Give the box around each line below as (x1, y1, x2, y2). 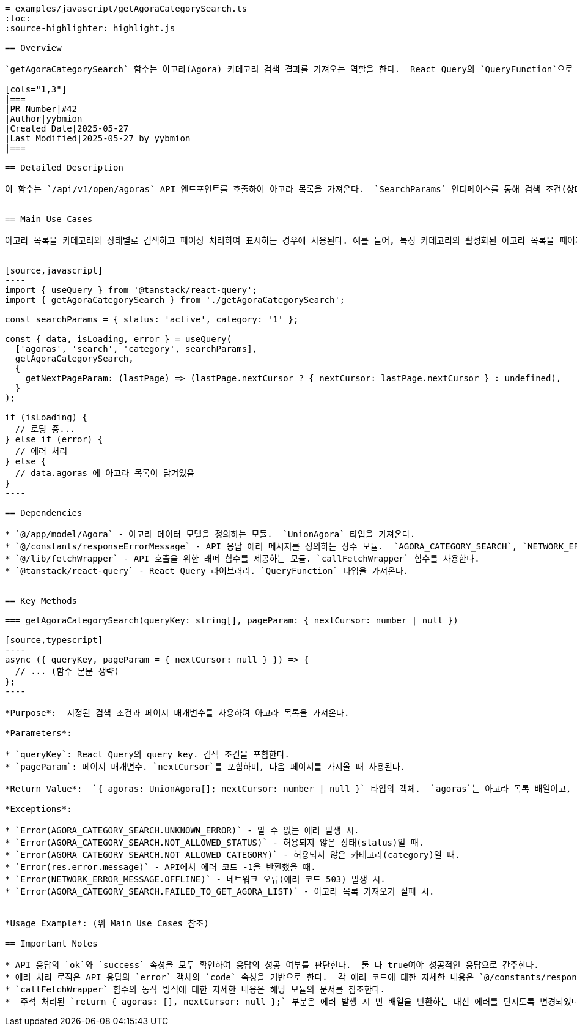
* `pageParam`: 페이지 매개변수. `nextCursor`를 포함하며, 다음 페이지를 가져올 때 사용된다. (5, 762, 406, 772)
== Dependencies (5, 508, 83, 518)
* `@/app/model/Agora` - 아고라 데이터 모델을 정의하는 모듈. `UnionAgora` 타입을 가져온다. (5, 529, 416, 539)
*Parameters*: (5, 728, 72, 738)
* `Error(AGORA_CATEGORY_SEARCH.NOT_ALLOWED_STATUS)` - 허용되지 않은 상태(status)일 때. (5, 838, 424, 847)
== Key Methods (5, 596, 78, 606)
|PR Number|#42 (5, 104, 78, 114)
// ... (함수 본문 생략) (15, 666, 119, 676)
